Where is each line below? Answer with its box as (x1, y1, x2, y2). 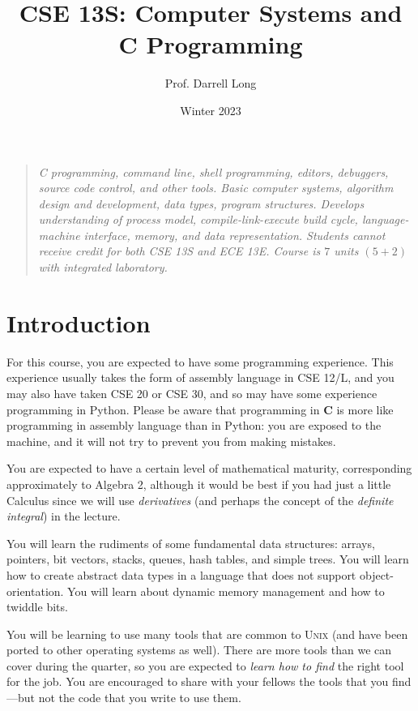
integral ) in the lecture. (6, 508, 121, 525)
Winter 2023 (180, 101, 241, 118)
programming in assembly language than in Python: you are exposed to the (6, 417, 382, 434)
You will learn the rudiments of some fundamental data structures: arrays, (6, 534, 375, 551)
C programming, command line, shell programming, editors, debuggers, (38, 163, 389, 180)
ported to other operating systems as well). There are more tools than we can (6, 641, 392, 658)
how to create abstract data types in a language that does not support (6, 566, 356, 583)
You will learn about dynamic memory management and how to (67, 582, 385, 599)
